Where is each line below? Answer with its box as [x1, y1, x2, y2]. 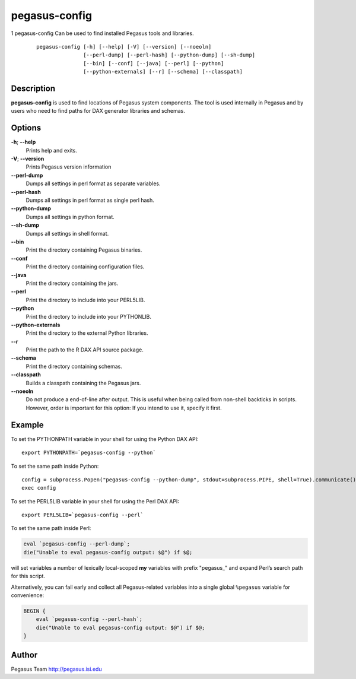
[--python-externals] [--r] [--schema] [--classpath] [83, 68, 243, 75]
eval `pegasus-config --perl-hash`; [36, 616, 142, 623]
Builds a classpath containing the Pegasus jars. [26, 379, 141, 386]
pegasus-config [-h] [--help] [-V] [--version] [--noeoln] [36, 43, 212, 50]
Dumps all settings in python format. [26, 213, 115, 220]
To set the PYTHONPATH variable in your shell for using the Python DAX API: [11, 435, 199, 442]
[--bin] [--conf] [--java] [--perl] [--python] [83, 60, 224, 66]
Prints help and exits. [26, 147, 77, 154]
